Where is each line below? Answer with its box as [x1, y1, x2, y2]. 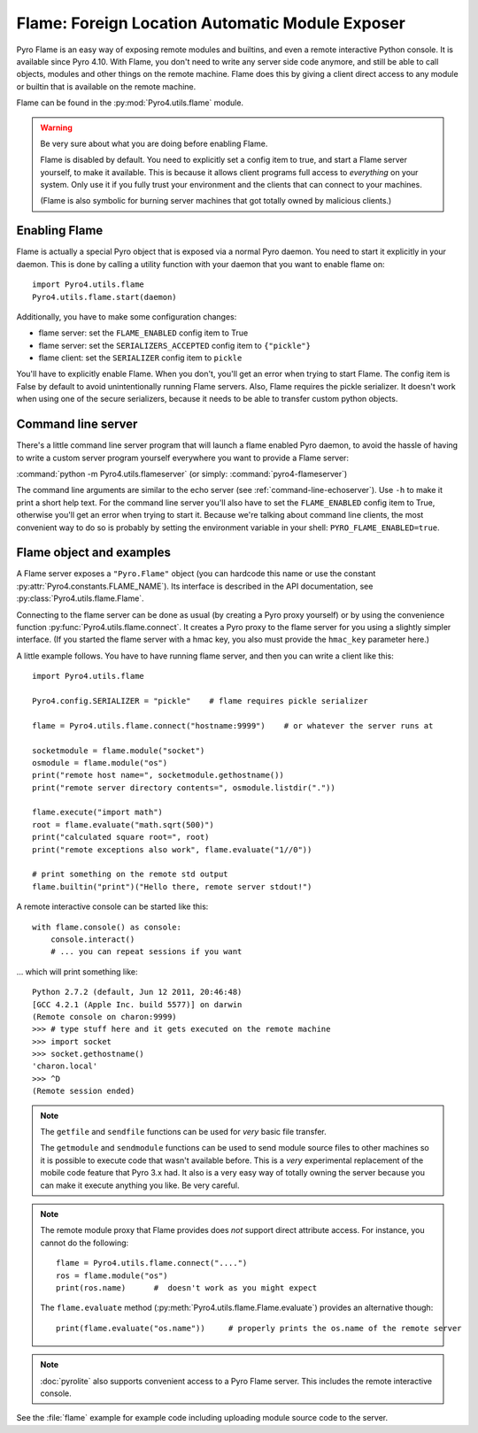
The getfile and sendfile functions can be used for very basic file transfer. [40, 1127, 327, 1137]
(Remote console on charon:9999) [32, 1012, 177, 1021]
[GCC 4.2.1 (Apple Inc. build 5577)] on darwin [32, 999, 243, 1009]
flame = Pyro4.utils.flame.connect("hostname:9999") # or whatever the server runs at [32, 720, 434, 730]
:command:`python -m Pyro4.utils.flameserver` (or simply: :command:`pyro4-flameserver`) [16, 468, 348, 479]
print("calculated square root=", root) [32, 832, 210, 843]
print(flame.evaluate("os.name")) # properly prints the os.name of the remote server [56, 1323, 462, 1333]
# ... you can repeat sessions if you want [50, 947, 243, 957]
